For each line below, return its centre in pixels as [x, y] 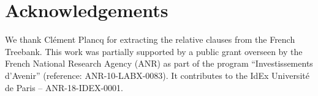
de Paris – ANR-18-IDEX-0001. [64, 87]
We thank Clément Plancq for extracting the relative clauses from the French [150, 39]
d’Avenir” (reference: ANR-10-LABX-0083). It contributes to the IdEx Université [157, 75]
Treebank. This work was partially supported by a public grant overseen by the [154, 51]
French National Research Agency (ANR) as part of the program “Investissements [159, 63]
